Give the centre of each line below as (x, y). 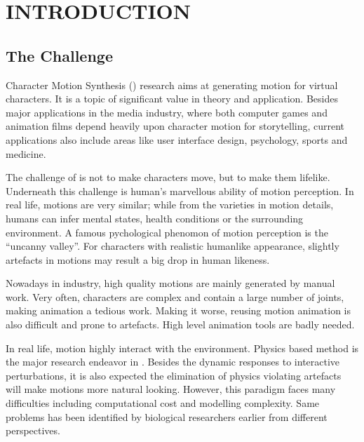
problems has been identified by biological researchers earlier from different (167, 416)
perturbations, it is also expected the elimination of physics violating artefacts (174, 375)
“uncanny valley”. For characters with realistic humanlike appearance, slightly (173, 246)
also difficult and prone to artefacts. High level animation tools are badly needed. (180, 324)
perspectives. (33, 430)
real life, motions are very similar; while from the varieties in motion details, (170, 205)
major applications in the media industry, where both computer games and (167, 112)
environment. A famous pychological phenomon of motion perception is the (167, 232)
